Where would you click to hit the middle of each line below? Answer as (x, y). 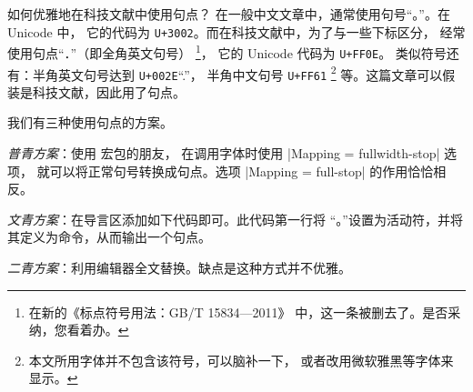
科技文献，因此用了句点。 (109, 91)
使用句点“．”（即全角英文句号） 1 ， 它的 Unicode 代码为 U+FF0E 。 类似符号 (227, 51)
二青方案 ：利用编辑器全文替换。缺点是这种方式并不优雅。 (179, 268)
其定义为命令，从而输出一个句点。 (109, 237)
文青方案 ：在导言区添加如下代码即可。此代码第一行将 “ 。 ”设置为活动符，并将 (235, 219)
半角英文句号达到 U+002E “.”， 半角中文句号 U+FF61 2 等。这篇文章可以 (237, 73)
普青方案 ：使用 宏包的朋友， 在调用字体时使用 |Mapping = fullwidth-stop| (224, 153)
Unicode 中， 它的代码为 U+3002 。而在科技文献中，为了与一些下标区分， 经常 (236, 31)
